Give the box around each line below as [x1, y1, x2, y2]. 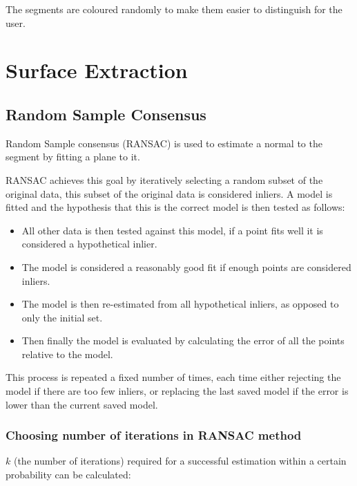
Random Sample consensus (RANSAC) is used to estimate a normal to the [6, 135, 322, 150]
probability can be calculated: [6, 467, 131, 482]
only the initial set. [21, 310, 103, 324]
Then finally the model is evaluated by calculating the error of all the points [21, 333, 345, 348]
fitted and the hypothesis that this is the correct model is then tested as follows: [6, 200, 345, 214]
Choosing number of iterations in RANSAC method [6, 427, 302, 444]
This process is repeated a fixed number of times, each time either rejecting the [6, 370, 341, 384]
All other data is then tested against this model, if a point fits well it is [21, 223, 323, 237]
